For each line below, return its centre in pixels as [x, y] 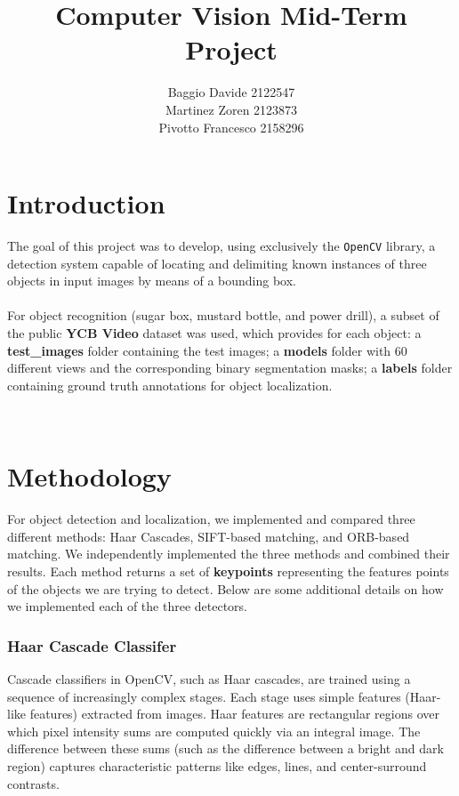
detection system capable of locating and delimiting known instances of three [217, 263]
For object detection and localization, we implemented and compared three [211, 519]
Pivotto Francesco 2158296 [231, 127]
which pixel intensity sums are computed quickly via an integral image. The [214, 731]
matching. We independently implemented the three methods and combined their [229, 554]
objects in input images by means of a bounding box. [152, 281]
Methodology [89, 476]
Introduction [86, 203]
